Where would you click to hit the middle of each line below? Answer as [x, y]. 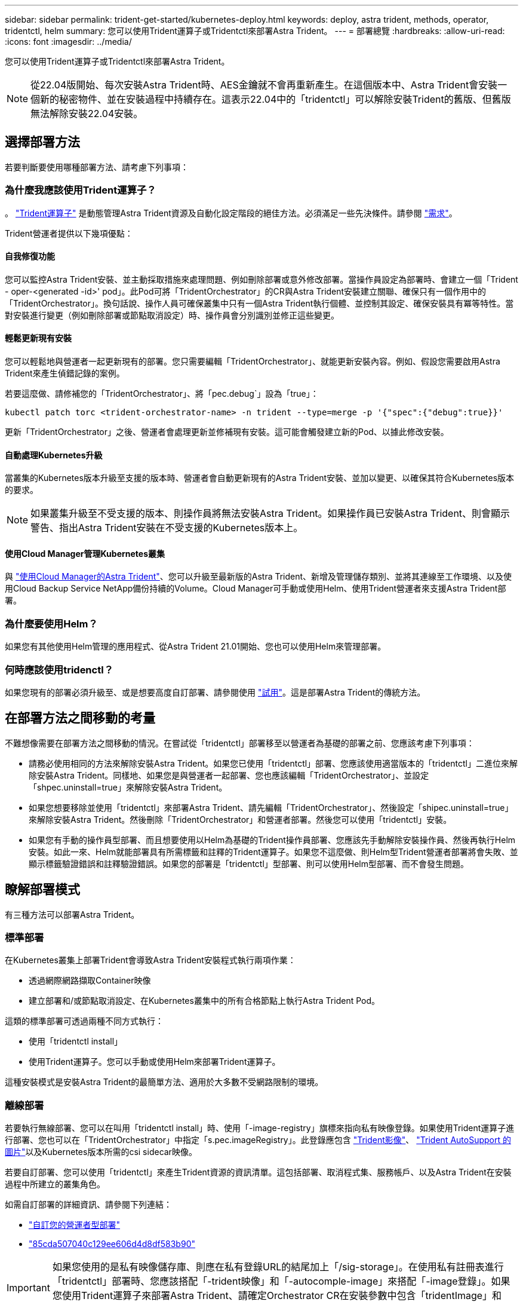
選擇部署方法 [42, 142]
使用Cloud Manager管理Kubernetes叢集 [85, 553]
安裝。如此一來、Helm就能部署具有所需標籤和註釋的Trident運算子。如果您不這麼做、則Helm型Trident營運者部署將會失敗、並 [273, 851]
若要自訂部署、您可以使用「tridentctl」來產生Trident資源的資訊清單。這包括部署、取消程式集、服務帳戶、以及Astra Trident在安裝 [258, 1172]
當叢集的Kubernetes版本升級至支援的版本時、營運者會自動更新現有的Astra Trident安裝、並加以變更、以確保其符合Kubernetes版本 [260, 478]
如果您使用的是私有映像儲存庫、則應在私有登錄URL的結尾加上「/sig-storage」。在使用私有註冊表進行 [278, 1267]
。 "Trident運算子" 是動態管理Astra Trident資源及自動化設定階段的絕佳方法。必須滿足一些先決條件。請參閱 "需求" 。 [231, 213]
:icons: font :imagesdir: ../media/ [68, 42]
